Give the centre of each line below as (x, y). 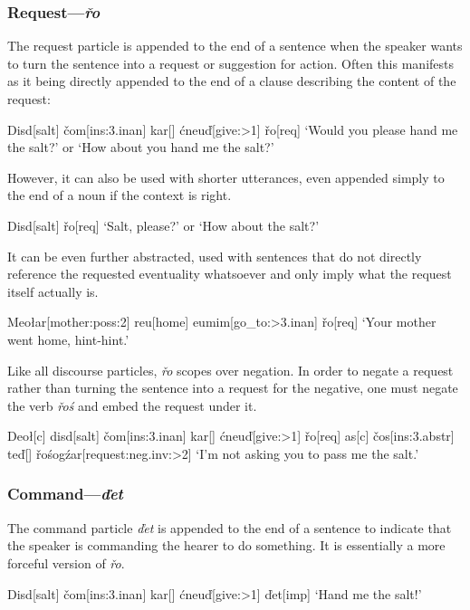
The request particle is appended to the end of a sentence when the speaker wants (235, 46)
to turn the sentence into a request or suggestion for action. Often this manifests (231, 63)
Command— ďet (65, 494)
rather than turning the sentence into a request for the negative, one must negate (233, 388)
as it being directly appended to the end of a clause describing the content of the (232, 81)
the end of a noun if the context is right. (120, 195)
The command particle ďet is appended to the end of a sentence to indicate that (230, 527)
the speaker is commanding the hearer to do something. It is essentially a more (226, 545)
